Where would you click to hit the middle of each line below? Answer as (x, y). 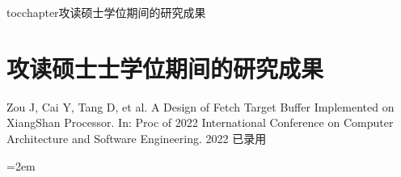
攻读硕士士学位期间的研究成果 (165, 67)
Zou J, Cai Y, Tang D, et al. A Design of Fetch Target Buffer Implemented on (200, 106)
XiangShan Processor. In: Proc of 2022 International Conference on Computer (200, 122)
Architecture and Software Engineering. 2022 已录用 (137, 138)
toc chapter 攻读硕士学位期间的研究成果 (106, 12)
